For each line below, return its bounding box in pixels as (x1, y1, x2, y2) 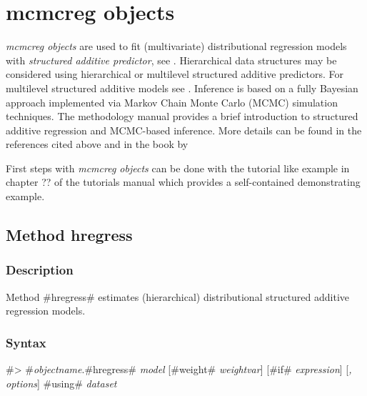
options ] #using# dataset (6, 375, 117, 390)
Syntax (6, 333, 46, 351)
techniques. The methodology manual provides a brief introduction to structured (6, 109, 358, 124)
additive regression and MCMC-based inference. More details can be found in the (6, 122, 362, 137)
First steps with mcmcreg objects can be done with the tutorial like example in (6, 160, 350, 175)
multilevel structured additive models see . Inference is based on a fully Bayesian (6, 80, 358, 95)
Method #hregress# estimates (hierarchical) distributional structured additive (6, 289, 350, 304)
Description (6, 261, 74, 279)
